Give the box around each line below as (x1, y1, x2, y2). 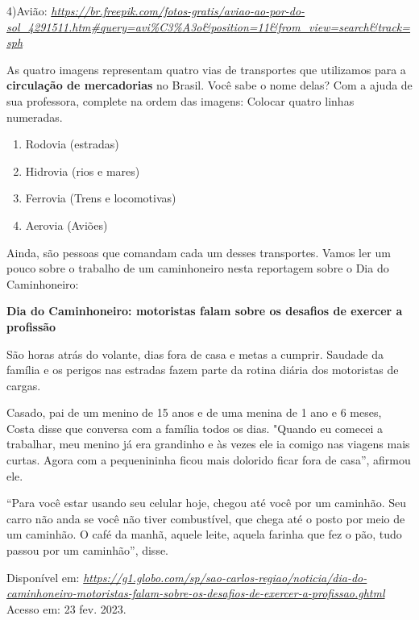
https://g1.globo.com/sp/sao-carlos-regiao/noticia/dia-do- (83, 568, 367, 585)
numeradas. (6, 108, 63, 125)
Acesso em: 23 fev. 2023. (6, 600, 127, 617)
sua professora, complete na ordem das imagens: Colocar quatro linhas (6, 92, 355, 109)
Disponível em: (6, 568, 80, 585)
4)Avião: (6, 2, 48, 19)
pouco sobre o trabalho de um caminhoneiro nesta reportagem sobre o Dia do (6, 260, 389, 277)
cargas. (6, 377, 41, 393)
